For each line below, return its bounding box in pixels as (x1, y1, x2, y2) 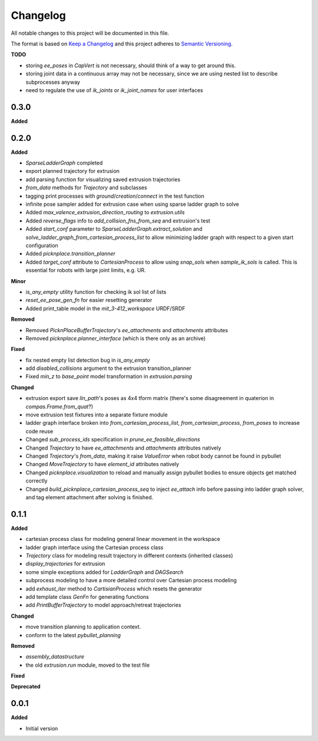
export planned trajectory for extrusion (25, 168, 120, 175)
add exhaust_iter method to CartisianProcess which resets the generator (25, 585, 203, 592)
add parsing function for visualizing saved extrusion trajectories (25, 176, 181, 183)
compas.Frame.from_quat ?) (25, 403, 94, 410)
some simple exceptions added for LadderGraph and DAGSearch (25, 568, 184, 575)
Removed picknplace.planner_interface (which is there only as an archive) (25, 335, 206, 342)
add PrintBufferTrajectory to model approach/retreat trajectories (25, 602, 181, 609)
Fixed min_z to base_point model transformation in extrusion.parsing (25, 373, 193, 380)
